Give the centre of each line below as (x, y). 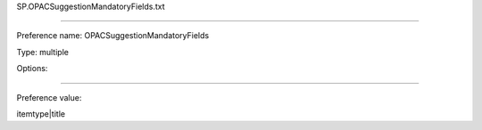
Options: (32, 69)
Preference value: (49, 97)
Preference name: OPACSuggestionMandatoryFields (113, 36)
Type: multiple (42, 52)
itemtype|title (41, 114)
